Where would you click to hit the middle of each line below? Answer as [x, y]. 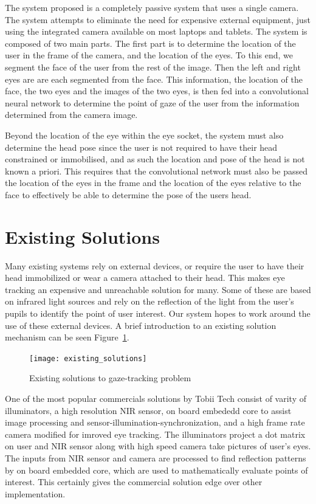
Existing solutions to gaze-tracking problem [110, 378]
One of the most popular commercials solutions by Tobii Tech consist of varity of [156, 399]
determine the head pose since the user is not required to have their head [141, 147]
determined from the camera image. [71, 115]
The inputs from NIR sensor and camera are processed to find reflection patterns [156, 458]
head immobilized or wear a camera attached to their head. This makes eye [145, 278]
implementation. [35, 493]
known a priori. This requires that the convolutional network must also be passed [156, 171]
